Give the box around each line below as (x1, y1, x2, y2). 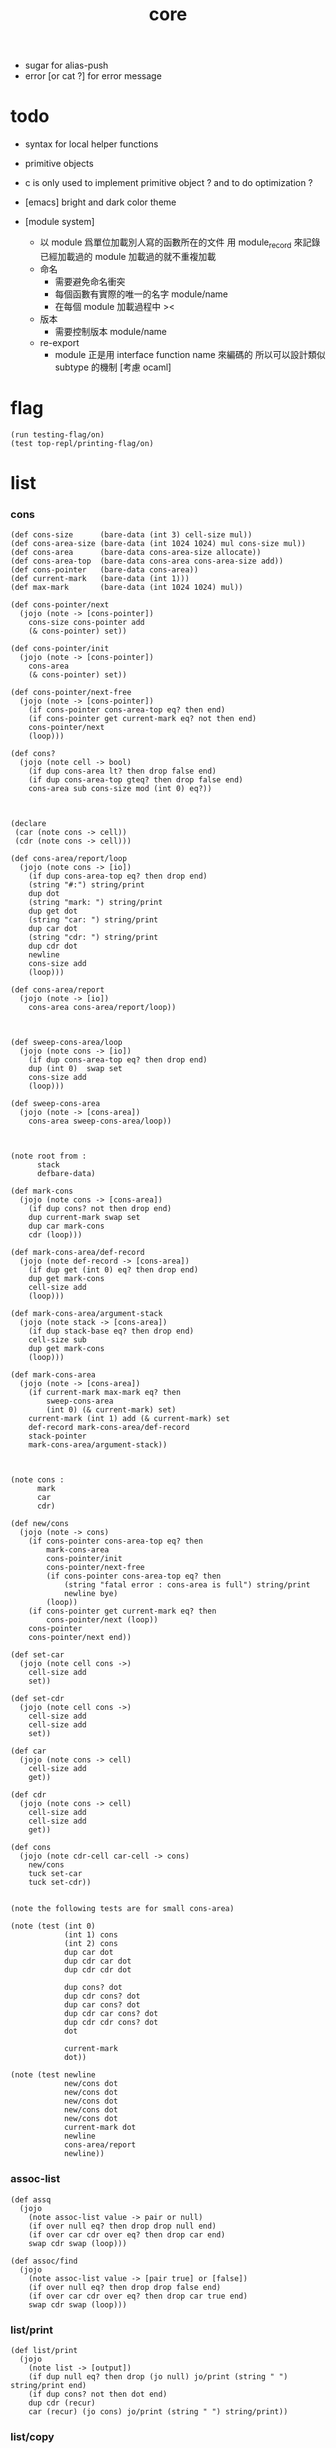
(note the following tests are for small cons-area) (10, 1904, 235, 1914)
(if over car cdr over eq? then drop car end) (28, 2229, 226, 2240)
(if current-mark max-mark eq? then (28, 1388, 182, 1398)
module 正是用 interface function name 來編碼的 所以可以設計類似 (54, 348, 326, 360)
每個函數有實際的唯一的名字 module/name (54, 288, 228, 300)
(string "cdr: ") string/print (28, 933, 159, 943)
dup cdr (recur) (28, 2398, 97, 2408)
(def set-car (10, 1650, 65, 1660)
